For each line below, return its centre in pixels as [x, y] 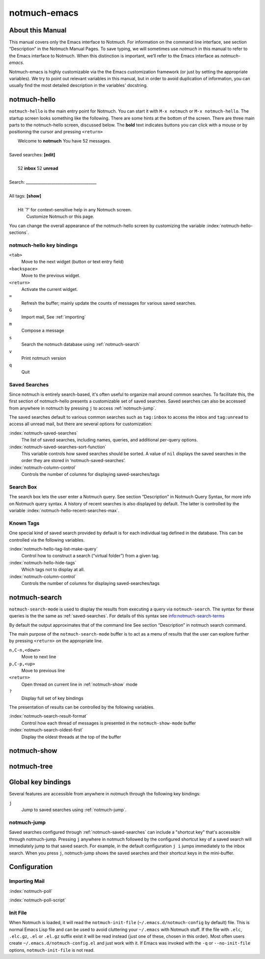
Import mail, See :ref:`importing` [53, 317]
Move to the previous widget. [51, 276]
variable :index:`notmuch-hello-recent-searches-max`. [64, 511]
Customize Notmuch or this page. [60, 217]
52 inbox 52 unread [38, 168]
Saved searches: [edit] [32, 154]
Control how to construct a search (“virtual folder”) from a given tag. [90, 556]
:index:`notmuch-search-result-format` [48, 716]
